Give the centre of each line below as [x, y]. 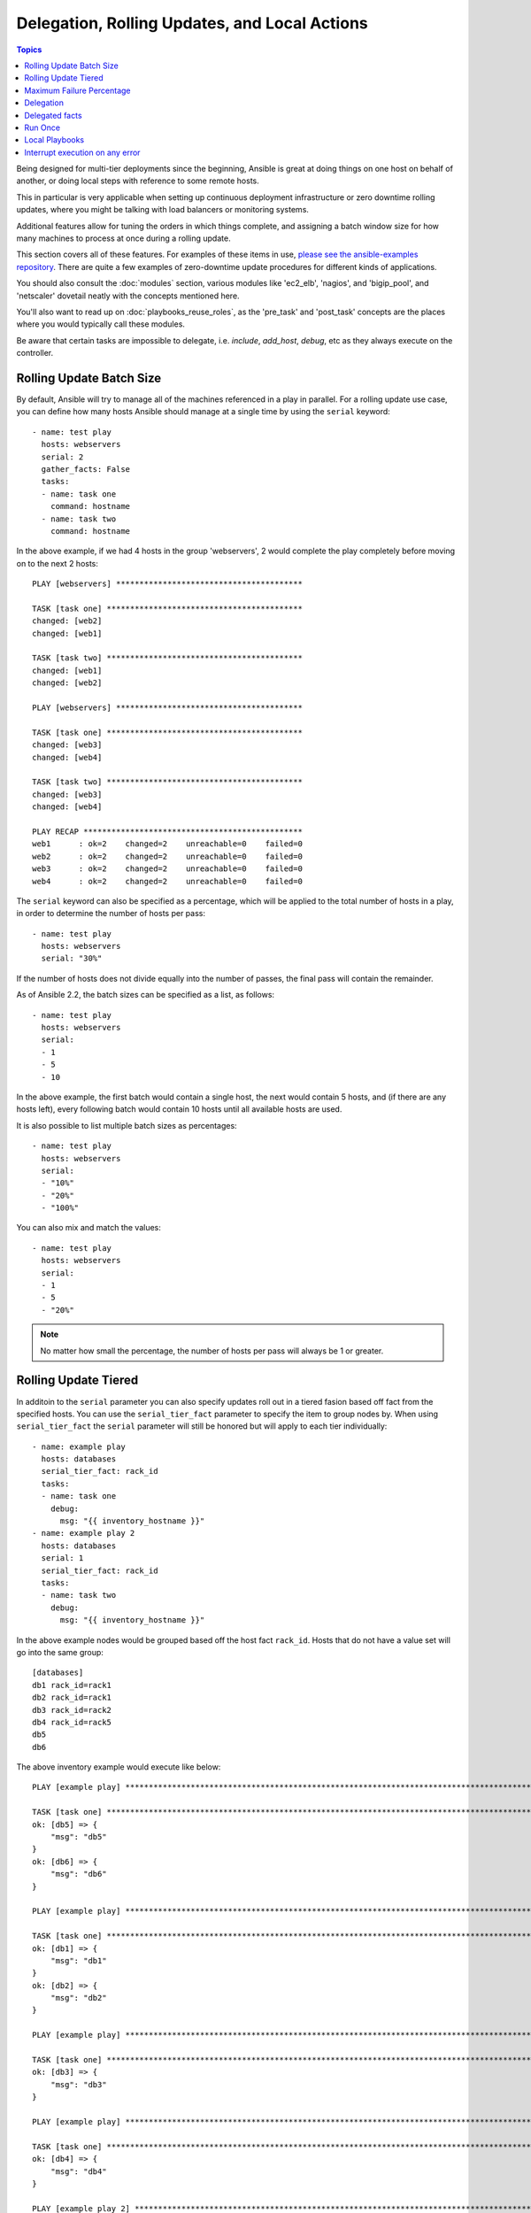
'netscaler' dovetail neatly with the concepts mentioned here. [128, 296]
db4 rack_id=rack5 [72, 1722]
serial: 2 [62, 457]
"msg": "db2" [78, 1998]
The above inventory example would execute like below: [119, 1767]
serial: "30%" [72, 959]
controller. [35, 353]
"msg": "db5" [78, 1837]
